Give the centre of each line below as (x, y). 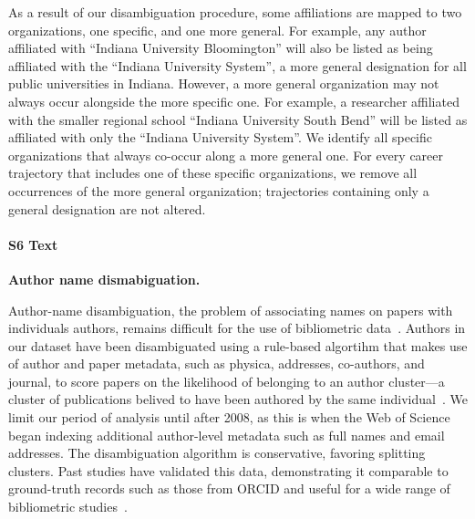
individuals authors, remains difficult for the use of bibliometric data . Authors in (237, 328)
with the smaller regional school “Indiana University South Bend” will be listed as (238, 119)
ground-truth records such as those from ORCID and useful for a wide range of (229, 488)
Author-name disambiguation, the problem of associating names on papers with (231, 310)
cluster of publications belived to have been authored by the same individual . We (238, 399)
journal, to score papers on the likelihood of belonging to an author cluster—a (227, 381)
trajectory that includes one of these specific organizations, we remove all (213, 173)
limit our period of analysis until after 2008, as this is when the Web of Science (229, 417)
